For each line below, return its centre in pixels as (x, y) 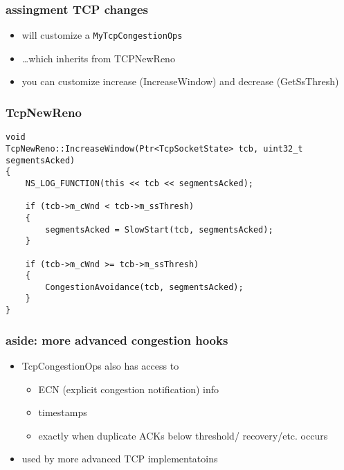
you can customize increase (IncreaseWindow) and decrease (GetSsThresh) (180, 81)
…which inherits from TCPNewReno (98, 58)
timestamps (63, 412)
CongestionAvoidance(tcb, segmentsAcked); (144, 287)
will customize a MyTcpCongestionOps (102, 35)
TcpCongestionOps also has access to (100, 365)
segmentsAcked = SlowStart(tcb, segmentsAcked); (159, 229)
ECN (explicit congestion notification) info (129, 389)
